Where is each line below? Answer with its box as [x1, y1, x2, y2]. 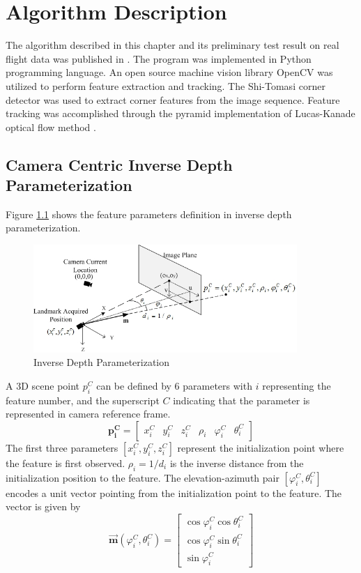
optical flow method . [6, 119, 96, 134]
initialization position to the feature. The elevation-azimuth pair [6, 470, 279, 484]
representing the [262, 378, 331, 392]
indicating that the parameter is [173, 392, 310, 407]
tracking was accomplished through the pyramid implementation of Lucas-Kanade [6, 106, 355, 121]
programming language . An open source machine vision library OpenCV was [6, 65, 333, 79]
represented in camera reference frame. [6, 406, 171, 421]
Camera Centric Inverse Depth [6, 153, 233, 175]
